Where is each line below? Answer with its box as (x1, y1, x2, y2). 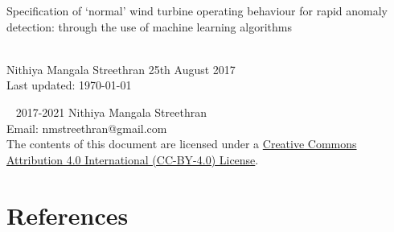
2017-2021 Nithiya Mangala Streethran (15, 103, 207, 120)
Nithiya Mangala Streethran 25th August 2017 (6, 60, 236, 77)
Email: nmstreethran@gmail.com (6, 119, 167, 136)
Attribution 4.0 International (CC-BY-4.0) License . (6, 151, 259, 168)
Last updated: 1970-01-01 (6, 77, 132, 93)
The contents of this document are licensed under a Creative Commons (6, 135, 357, 152)
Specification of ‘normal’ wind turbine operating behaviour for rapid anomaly (6, 2, 388, 19)
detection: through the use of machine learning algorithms (6, 18, 292, 35)
